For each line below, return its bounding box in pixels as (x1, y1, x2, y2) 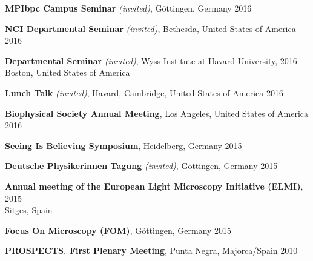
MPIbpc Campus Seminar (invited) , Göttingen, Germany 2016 (5, 2, 252, 14)
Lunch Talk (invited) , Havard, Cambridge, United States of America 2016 (5, 86, 283, 99)
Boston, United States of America (5, 66, 130, 79)
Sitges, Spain (5, 203, 53, 216)
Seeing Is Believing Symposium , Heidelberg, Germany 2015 (5, 139, 242, 151)
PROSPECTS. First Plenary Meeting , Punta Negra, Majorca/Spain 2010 (5, 244, 298, 257)
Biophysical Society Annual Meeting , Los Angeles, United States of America (5, 107, 309, 119)
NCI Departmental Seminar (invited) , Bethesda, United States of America (5, 22, 296, 35)
